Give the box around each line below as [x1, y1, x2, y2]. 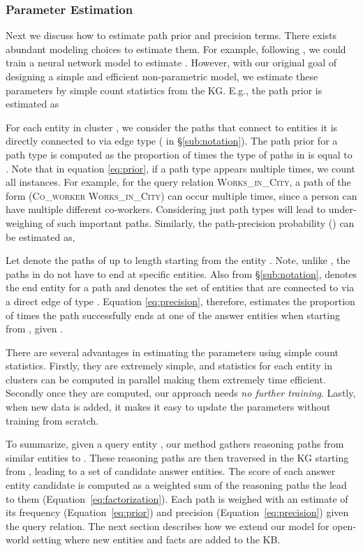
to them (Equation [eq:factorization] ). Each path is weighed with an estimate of [6, 491, 348, 506]
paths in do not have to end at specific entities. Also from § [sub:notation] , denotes [6, 266, 357, 281]
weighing [6, 215, 43, 230]
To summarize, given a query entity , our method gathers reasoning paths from [6, 436, 344, 451]
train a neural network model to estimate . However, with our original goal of [6, 55, 336, 70]
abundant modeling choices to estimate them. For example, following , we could [6, 41, 346, 56]
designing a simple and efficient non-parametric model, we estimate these [6, 69, 318, 83]
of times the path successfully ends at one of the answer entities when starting [6, 307, 340, 322]
